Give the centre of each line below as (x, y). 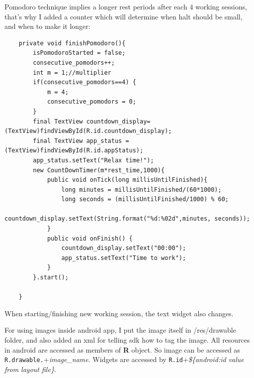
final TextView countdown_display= (92, 121)
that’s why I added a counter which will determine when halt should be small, (124, 16)
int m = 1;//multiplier (72, 72)
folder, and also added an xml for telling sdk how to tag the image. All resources (127, 340)
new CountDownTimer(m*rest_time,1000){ (99, 170)
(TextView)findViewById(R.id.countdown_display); (88, 131)
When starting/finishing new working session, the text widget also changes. (119, 313)
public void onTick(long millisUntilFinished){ (127, 180)
